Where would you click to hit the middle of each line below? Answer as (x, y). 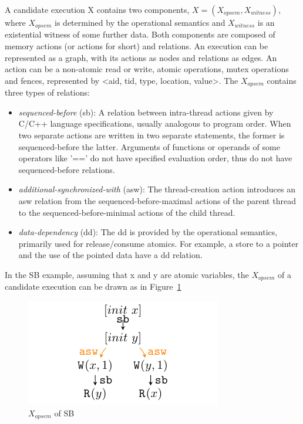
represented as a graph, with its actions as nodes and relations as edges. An (141, 57)
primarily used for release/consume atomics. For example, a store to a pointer (159, 243)
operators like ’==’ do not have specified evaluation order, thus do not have (155, 158)
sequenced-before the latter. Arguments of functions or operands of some (149, 146)
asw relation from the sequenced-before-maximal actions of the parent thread (157, 201)
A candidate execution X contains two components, (97, 9)
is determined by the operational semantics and (140, 22)
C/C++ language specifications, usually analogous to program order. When (155, 123)
